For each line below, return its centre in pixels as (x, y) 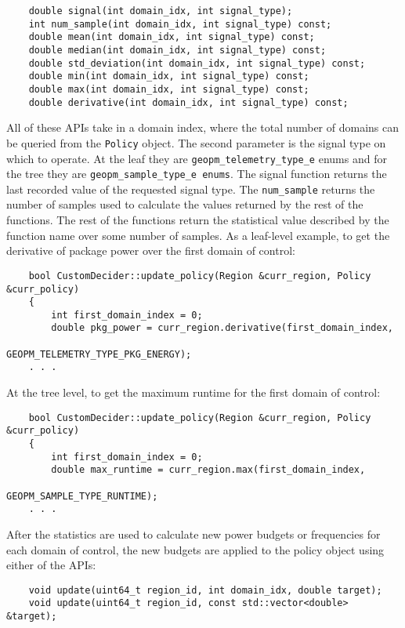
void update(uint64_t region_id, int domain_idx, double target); (205, 590)
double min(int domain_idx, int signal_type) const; (169, 76)
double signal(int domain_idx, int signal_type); (161, 11)
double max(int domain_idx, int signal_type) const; (169, 89)
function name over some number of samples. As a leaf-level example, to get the (198, 235)
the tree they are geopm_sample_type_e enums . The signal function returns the (197, 174)
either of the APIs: (51, 565)
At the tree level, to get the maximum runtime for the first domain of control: (193, 392)
